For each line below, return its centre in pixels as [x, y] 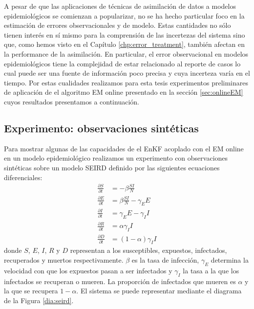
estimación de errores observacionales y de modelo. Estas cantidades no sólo [117, 25]
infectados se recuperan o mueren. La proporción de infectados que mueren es [120, 281]
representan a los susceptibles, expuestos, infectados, [148, 250]
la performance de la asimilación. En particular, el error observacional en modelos [126, 53]
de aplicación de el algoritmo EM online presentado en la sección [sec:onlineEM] [124, 92]
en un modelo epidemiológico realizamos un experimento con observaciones [116, 158]
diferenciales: [23, 177]
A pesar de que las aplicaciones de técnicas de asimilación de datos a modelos [120, 6]
